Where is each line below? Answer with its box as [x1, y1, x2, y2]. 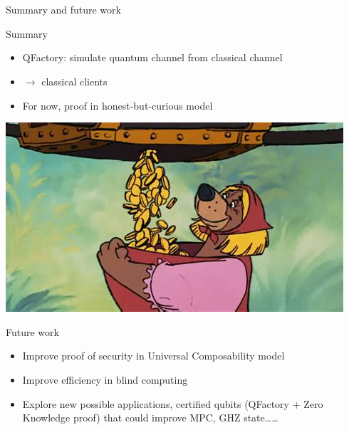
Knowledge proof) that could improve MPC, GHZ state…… [22, 410, 278, 425]
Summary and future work [6, 2, 121, 17]
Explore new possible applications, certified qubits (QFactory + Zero [22, 396, 323, 411]
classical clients [41, 73, 108, 88]
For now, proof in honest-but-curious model [22, 98, 213, 112]
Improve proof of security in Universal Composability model [22, 348, 285, 363]
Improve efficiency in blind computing [22, 372, 188, 387]
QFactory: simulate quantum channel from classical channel [22, 50, 283, 65]
